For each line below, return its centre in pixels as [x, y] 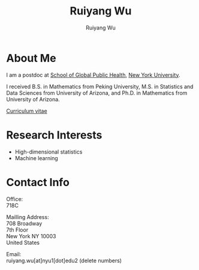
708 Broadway [24, 223]
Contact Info [38, 182]
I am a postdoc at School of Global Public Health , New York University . [93, 75]
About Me [31, 58]
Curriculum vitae [27, 111]
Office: [15, 199]
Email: [14, 254]
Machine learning [36, 158]
